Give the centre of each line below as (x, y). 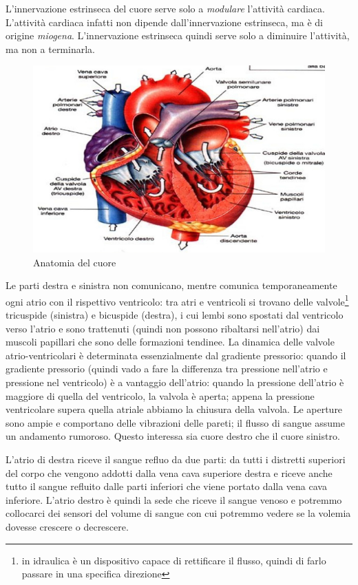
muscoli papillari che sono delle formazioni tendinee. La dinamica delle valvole (170, 342)
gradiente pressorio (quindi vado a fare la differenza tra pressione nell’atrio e (167, 369)
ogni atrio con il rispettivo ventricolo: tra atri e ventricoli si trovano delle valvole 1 (177, 300)
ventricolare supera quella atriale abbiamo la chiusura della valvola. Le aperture (174, 409)
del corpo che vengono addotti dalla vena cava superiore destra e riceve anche (169, 472)
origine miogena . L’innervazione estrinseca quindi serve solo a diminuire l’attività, (178, 35)
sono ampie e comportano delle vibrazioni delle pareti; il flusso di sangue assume (175, 422)
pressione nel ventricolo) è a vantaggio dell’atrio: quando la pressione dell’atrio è (175, 382)
